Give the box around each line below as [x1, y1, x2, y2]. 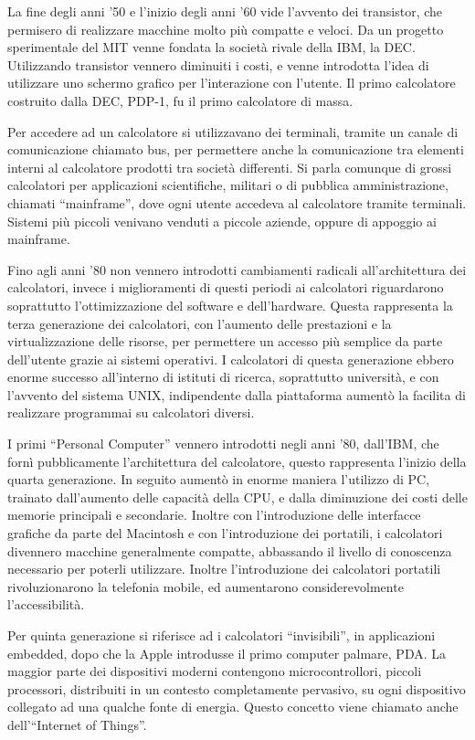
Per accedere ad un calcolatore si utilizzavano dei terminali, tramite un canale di [7, 122, 459, 141]
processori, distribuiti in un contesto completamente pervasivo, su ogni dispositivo [7, 679, 466, 698]
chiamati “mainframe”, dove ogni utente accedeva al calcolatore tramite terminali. [7, 193, 467, 212]
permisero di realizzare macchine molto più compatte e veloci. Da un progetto [7, 19, 444, 38]
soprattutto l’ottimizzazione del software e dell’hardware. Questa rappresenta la [7, 295, 453, 314]
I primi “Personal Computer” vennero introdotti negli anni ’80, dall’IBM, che [7, 434, 439, 453]
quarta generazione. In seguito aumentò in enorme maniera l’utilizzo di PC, [7, 470, 430, 489]
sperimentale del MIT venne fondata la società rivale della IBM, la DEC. [7, 37, 416, 57]
